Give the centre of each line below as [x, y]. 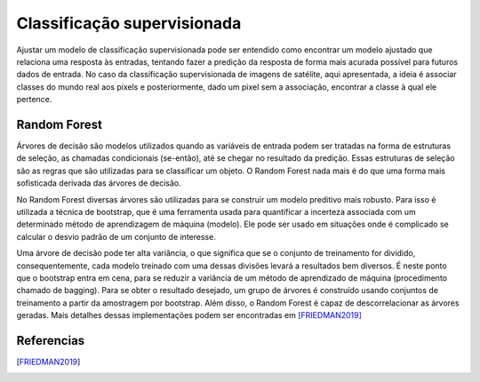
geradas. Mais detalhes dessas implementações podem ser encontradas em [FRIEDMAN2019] [189, 315]
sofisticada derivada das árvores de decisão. [99, 183]
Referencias [51, 341]
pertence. [34, 99]
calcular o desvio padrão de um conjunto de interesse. [116, 236]
